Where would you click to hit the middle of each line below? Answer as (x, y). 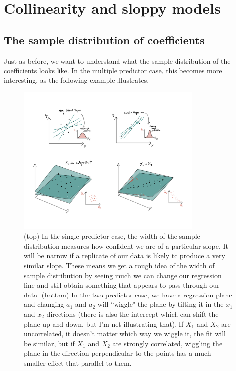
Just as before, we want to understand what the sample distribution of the (117, 60)
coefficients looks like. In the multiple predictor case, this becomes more (113, 70)
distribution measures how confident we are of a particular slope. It (126, 246)
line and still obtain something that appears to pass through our (122, 285)
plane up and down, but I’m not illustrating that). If (104, 324)
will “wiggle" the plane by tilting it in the (160, 304)
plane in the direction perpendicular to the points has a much (118, 353)
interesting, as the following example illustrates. (77, 80)
